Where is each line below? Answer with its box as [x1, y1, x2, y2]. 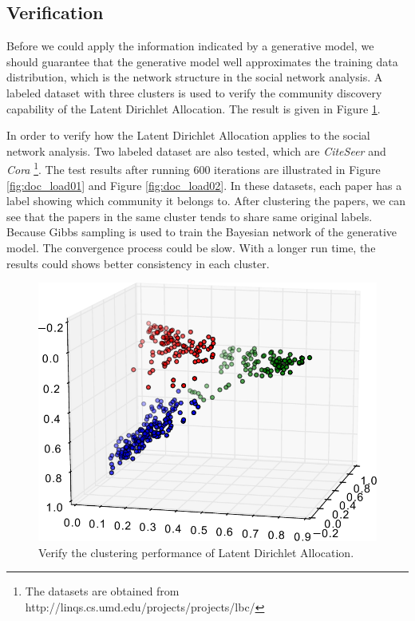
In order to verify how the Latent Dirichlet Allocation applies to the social [6, 127, 370, 144]
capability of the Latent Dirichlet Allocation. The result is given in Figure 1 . [6, 100, 381, 117]
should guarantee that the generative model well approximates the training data [6, 53, 398, 69]
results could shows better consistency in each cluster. [6, 255, 270, 271]
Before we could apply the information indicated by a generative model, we [6, 38, 374, 54]
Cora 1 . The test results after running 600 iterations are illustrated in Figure [6, 159, 381, 178]
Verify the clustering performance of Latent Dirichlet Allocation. [38, 544, 354, 560]
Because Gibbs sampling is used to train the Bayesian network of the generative [6, 223, 397, 240]
